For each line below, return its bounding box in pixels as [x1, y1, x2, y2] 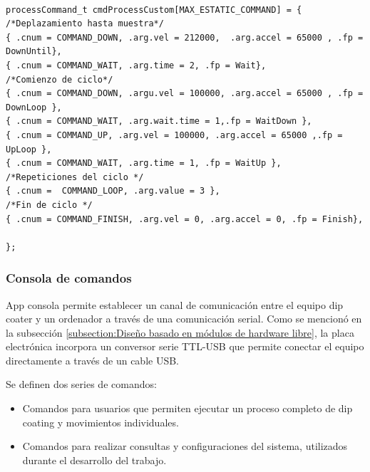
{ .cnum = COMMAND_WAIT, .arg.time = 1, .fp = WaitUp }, [6, 158, 282, 169]
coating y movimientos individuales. [22, 414, 179, 429]
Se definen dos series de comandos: [6, 377, 157, 392]
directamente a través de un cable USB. [6, 352, 179, 367]
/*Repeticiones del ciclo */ [6, 172, 144, 182]
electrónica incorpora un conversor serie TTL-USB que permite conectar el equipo [6, 339, 364, 354]
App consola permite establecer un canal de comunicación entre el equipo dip [6, 297, 344, 312]
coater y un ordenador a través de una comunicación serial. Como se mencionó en [6, 311, 362, 326]
